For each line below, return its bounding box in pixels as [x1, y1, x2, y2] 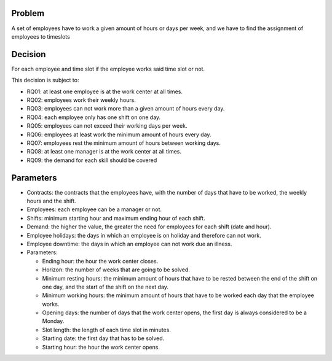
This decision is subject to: [11, 77, 79, 84]
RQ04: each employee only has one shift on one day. [26, 114, 161, 121]
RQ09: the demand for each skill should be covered [26, 157, 157, 164]
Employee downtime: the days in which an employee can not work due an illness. [26, 240, 232, 247]
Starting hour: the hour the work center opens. [42, 343, 160, 351]
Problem [11, 8, 45, 18]
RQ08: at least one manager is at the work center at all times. [26, 148, 181, 155]
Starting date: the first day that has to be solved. [42, 335, 165, 342]
